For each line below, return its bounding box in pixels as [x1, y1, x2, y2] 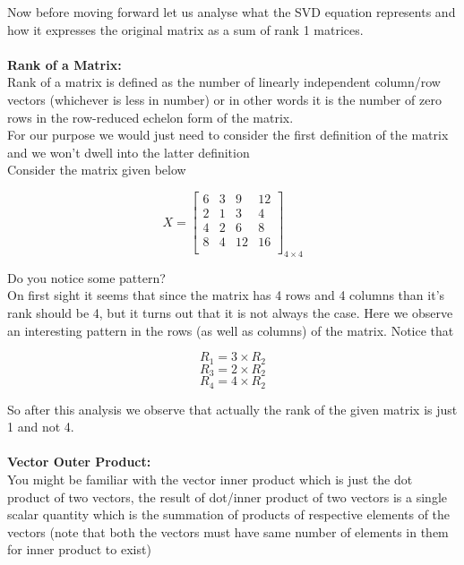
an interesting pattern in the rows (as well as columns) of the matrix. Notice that [7, 321, 454, 339]
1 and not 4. [7, 417, 74, 436]
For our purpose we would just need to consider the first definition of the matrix [7, 125, 449, 144]
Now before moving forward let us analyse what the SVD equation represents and [7, 3, 456, 21]
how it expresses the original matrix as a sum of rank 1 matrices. [7, 20, 364, 39]
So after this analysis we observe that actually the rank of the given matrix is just [7, 399, 458, 418]
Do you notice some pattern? [7, 268, 166, 287]
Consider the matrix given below [7, 160, 186, 179]
